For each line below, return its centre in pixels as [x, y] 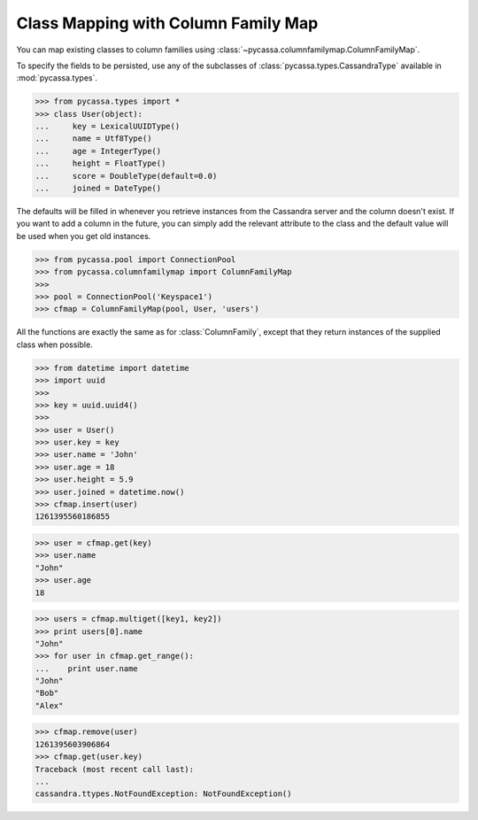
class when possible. [54, 344]
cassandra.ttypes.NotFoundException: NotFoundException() [163, 794]
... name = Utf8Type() [93, 139]
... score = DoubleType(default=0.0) [126, 176]
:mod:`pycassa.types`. [57, 78]
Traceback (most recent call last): [115, 769]
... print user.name [87, 668]
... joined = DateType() [98, 189]
